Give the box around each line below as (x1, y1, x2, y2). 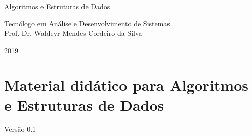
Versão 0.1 (4, 123, 36, 134)
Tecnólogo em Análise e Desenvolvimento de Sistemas (4, 18, 170, 28)
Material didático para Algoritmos (4, 74, 248, 95)
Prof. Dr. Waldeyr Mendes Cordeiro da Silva (4, 28, 142, 38)
